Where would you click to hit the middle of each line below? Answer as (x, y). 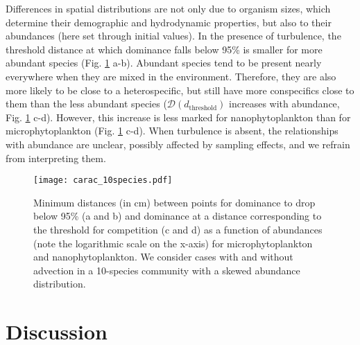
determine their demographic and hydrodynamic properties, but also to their (169, 22)
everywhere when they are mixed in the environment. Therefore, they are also (171, 76)
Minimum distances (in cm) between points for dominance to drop (174, 202)
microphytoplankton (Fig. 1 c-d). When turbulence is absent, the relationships (172, 131)
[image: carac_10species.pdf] (103, 180)
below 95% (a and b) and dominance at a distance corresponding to (178, 216)
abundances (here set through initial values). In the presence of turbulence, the (173, 36)
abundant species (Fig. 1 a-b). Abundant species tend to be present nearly (164, 63)
